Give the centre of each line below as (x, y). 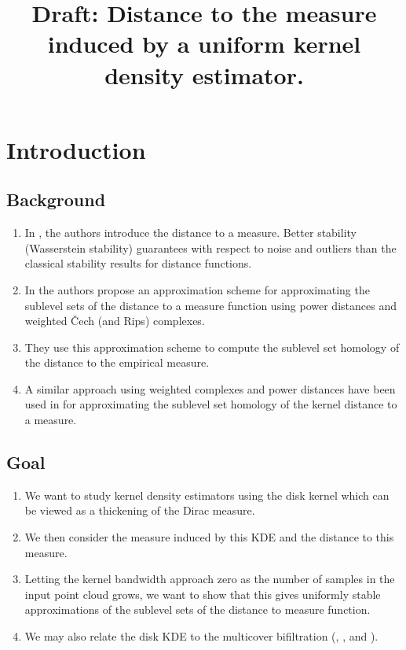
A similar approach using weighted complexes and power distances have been (210, 388)
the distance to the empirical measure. (117, 362)
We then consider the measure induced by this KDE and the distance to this (209, 537)
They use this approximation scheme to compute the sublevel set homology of (212, 347)
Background (56, 199)
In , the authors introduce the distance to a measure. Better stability (190, 233)
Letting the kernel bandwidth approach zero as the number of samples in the (210, 579)
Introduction (76, 149)
